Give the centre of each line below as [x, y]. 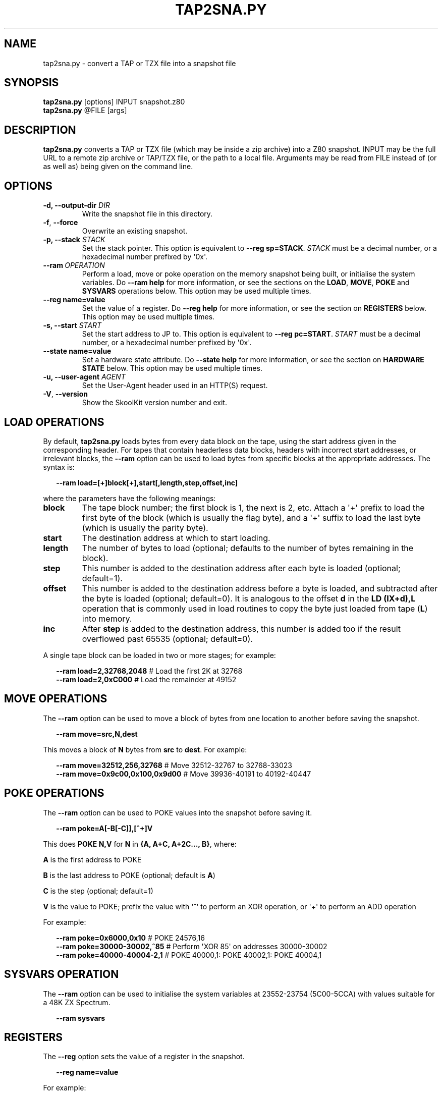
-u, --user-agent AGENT [84, 377]
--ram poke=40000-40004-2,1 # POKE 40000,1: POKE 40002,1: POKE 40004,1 [189, 955]
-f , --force [61, 223]
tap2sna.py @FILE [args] [85, 111]
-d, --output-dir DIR [76, 205]
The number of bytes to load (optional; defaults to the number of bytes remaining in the [248, 548]
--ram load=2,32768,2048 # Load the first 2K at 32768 [149, 671]
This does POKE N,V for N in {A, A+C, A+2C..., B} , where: [140, 844]
